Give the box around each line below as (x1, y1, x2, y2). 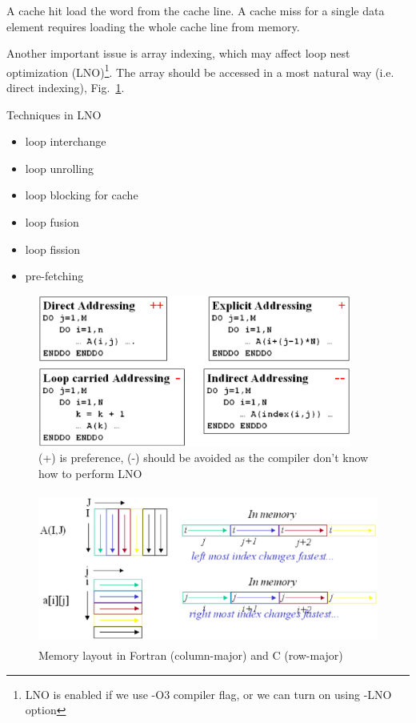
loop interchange (25, 133, 106, 150)
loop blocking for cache (25, 187, 138, 203)
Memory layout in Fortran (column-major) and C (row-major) (38, 647, 343, 664)
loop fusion (25, 214, 79, 230)
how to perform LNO (38, 464, 142, 481)
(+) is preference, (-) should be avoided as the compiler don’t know (38, 449, 369, 466)
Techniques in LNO (6, 106, 102, 123)
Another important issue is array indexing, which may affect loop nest (6, 45, 350, 62)
